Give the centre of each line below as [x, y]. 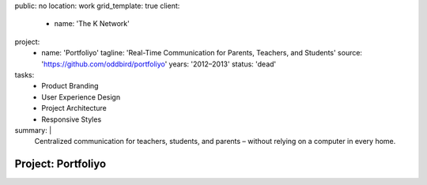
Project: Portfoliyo [60, 164]
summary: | [33, 130]
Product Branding [70, 86]
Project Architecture [74, 108]
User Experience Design [81, 97]
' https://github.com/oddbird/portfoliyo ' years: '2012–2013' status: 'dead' [159, 64]
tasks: [25, 74]
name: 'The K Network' [92, 24]
